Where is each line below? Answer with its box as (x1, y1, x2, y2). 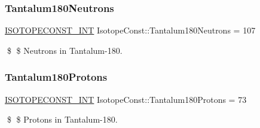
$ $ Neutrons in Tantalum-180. (7, 44, 123, 56)
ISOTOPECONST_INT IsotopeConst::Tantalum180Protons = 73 (5, 93, 247, 105)
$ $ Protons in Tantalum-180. (7, 113, 118, 126)
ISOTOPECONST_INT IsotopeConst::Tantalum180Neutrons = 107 (5, 24, 256, 36)
